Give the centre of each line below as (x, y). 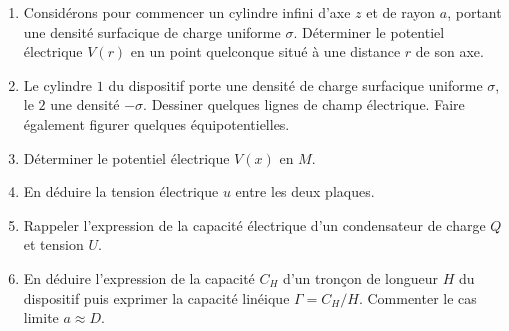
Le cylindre (58, 84)
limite (41, 317)
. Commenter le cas (417, 297)
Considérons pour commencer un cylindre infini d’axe (187, 12)
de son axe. (449, 51)
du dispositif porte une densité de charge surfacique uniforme (295, 84)
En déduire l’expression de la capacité (139, 277)
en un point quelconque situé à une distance (265, 51)
